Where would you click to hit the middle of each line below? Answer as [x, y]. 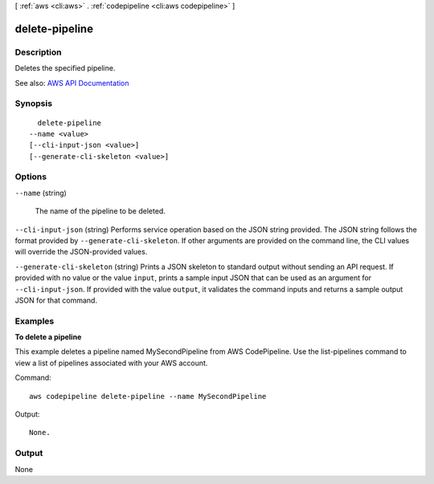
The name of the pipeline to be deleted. [100, 211]
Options [31, 177]
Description [38, 52]
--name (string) [41, 193]
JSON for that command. [56, 300]
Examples [35, 321]
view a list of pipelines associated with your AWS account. [111, 363]
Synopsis [33, 104]
